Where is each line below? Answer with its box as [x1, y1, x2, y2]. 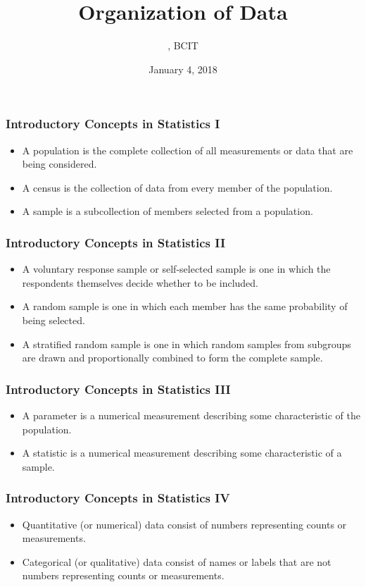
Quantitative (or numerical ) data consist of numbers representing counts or [22, 517, 347, 531]
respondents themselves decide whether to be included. [22, 275, 258, 290]
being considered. [22, 156, 97, 171]
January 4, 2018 [149, 61, 217, 76]
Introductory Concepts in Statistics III [6, 380, 231, 397]
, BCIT [168, 38, 198, 53]
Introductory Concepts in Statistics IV [6, 489, 230, 507]
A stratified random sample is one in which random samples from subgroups [22, 336, 351, 351]
